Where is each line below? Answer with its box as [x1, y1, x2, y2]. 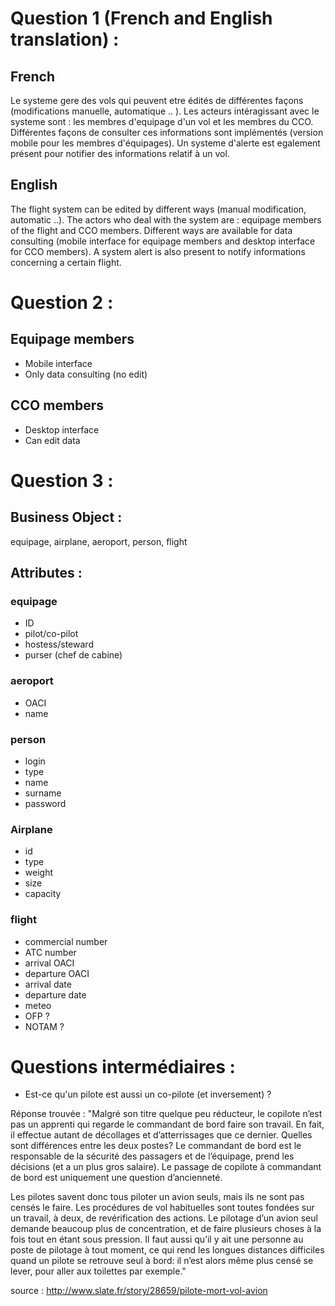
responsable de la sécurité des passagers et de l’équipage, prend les [10, 1150, 295, 1162]
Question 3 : [10, 469, 114, 492]
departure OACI [24, 967, 90, 979]
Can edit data [24, 434, 81, 446]
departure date [24, 988, 87, 1001]
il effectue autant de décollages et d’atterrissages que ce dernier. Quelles [10, 1129, 313, 1141]
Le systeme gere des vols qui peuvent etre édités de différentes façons [10, 95, 304, 106]
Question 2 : [10, 292, 114, 314]
